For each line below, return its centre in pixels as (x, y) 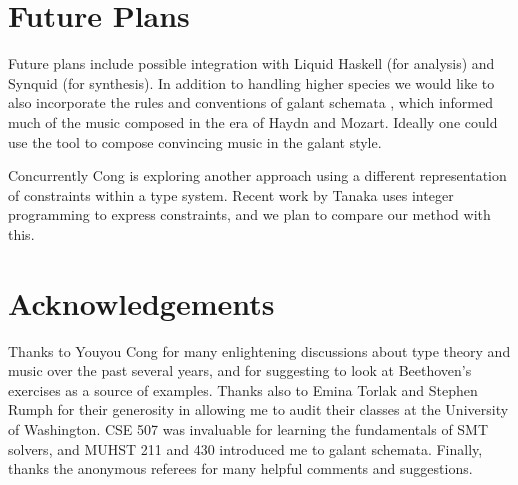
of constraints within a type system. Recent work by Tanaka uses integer (231, 194)
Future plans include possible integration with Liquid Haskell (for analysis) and (251, 63)
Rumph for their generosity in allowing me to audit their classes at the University (258, 409)
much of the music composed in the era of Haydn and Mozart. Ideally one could (253, 121)
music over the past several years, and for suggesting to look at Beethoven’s (240, 370)
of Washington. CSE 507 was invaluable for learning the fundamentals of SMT (248, 428)
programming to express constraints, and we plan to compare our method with (249, 214)
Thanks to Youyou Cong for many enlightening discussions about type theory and (259, 350)
